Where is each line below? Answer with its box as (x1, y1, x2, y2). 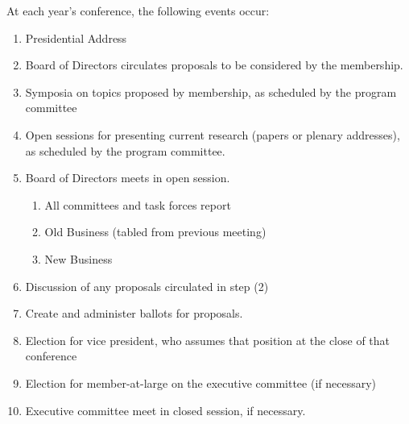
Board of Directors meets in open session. (25, 169, 230, 186)
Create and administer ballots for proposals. (25, 305, 243, 322)
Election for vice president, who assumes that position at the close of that (25, 331, 390, 348)
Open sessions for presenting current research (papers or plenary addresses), (25, 126, 400, 143)
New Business (44, 250, 113, 267)
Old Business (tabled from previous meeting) (44, 223, 266, 240)
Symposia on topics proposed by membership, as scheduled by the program (25, 83, 397, 100)
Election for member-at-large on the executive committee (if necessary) (25, 374, 377, 391)
